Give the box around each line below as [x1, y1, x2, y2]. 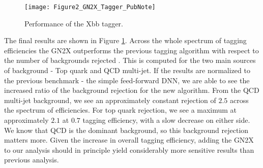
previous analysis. [4, 154, 59, 165]
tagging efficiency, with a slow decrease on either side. [82, 115, 250, 125]
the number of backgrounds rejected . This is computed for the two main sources [4, 55, 256, 65]
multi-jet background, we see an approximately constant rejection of [4, 94, 216, 105]
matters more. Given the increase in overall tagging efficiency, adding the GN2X [4, 135, 254, 145]
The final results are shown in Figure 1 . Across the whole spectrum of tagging [4, 35, 247, 46]
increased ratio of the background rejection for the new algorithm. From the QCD [4, 85, 259, 95]
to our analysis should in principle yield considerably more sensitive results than [4, 144, 254, 155]
